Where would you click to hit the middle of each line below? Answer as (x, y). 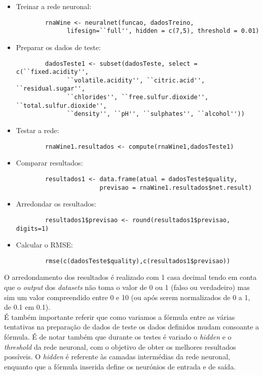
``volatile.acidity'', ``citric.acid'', (136, 80)
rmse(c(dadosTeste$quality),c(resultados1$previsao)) (138, 261)
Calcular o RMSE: (44, 245)
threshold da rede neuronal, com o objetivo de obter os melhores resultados (120, 346)
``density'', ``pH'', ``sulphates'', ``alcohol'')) (156, 114)
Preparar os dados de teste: (58, 47)
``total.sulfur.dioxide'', (61, 106)
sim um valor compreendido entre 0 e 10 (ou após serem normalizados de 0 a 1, (127, 297)
